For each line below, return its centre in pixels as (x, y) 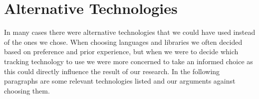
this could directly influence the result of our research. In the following (112, 71)
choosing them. (27, 90)
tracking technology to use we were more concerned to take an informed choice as (129, 61)
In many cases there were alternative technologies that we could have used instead (130, 32)
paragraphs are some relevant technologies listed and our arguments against (120, 81)
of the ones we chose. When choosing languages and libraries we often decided (123, 42)
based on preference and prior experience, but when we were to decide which (121, 51)
